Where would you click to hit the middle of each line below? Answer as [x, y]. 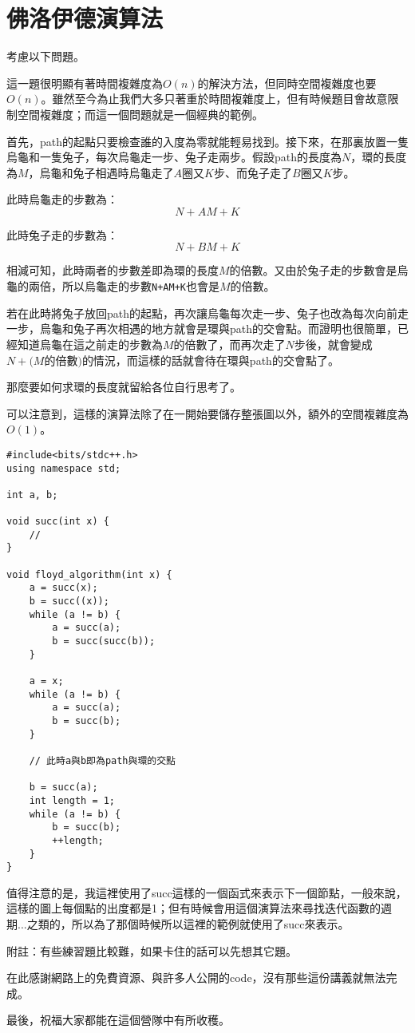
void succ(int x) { [58, 522]
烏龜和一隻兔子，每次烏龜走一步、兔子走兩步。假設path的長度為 [174, 157]
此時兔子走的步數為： [62, 234]
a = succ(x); [63, 588]
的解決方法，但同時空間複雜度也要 [287, 83]
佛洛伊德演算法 [85, 18]
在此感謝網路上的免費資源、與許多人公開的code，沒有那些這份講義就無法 [196, 978]
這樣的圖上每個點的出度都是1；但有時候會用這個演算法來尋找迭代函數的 [194, 908]
